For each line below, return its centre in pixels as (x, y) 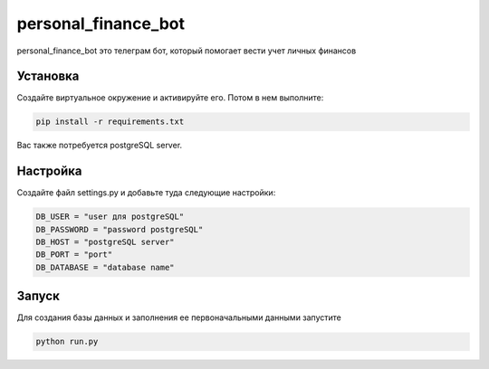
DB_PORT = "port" (74, 255)
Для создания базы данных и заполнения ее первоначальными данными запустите (179, 317)
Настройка (49, 171)
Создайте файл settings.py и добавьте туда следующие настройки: (146, 193)
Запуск (38, 296)
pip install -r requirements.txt (110, 122)
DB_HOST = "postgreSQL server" (105, 242)
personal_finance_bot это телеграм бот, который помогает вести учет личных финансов (187, 51)
